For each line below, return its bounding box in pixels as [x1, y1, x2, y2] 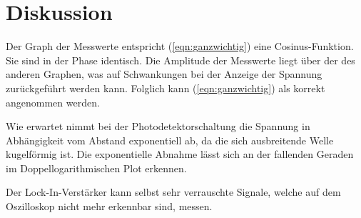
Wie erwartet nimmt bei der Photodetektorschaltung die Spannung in [6, 119, 310, 134]
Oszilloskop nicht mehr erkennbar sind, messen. [6, 199, 213, 214]
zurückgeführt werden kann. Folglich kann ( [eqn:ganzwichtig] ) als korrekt [6, 80, 325, 95]
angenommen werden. [6, 94, 100, 109]
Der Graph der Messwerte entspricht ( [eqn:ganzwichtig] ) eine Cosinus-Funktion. [6, 39, 354, 54]
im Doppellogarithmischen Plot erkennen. [6, 160, 187, 175]
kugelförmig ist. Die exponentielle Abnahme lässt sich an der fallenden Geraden [6, 147, 354, 162]
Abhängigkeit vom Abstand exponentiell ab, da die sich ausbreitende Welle [6, 132, 334, 147]
